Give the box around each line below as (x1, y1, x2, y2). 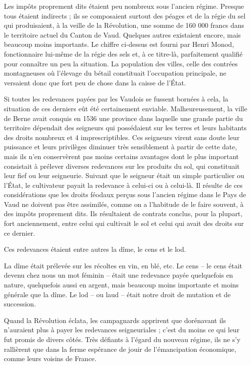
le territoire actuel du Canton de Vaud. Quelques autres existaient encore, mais (4, 29, 241, 40)
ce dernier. (4, 227, 35, 238)
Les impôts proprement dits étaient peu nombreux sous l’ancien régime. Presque (4, 1, 244, 11)
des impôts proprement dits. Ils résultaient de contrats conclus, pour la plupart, (4, 208, 243, 219)
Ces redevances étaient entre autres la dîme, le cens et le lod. (4, 244, 186, 254)
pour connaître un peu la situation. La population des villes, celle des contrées (4, 58, 238, 68)
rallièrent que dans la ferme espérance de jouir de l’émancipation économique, (4, 344, 236, 354)
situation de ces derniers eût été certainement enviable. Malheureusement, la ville (4, 103, 248, 113)
